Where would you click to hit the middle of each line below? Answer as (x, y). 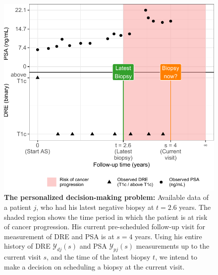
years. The (195, 207)
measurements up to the (173, 246)
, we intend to (176, 257)
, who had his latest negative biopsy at (95, 207)
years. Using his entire (168, 236)
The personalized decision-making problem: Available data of (106, 197)
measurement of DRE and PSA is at (59, 236)
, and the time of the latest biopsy (99, 257)
